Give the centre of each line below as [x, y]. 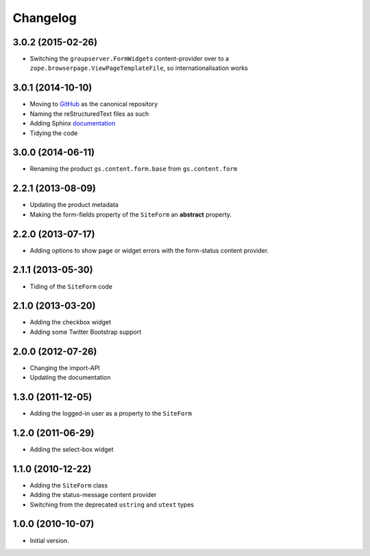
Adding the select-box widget [72, 449]
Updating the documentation [70, 378]
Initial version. [50, 540]
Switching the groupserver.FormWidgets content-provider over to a [129, 59]
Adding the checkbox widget [71, 322]
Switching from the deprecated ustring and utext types [112, 505]
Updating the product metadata [74, 205]
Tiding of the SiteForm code [71, 286]
